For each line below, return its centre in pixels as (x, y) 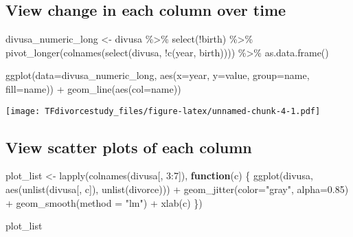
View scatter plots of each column (129, 147)
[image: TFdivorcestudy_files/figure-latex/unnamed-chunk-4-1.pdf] (163, 111)
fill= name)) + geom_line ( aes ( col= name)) (93, 88)
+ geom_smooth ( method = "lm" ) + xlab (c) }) (104, 202)
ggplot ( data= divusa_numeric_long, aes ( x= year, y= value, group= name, (158, 75)
